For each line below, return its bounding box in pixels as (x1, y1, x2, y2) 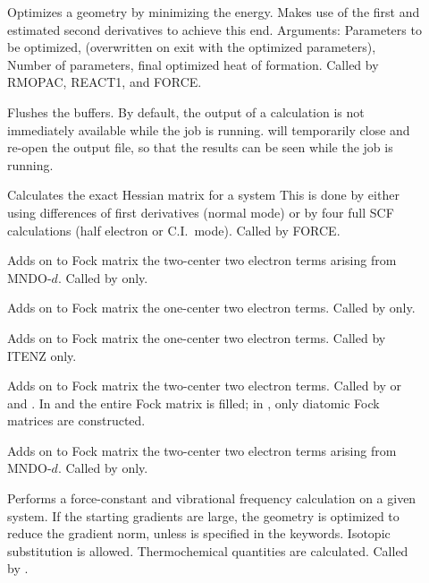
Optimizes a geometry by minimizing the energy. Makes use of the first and (7, 3, 420, 21)
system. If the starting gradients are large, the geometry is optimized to (7, 506, 400, 525)
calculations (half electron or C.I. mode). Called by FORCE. (7, 220, 341, 239)
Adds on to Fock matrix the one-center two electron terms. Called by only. (7, 298, 416, 317)
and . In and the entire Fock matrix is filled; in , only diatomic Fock (7, 393, 380, 412)
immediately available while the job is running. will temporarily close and (7, 120, 410, 139)
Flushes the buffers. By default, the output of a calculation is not (7, 102, 365, 121)
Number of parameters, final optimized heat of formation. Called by (7, 55, 379, 73)
